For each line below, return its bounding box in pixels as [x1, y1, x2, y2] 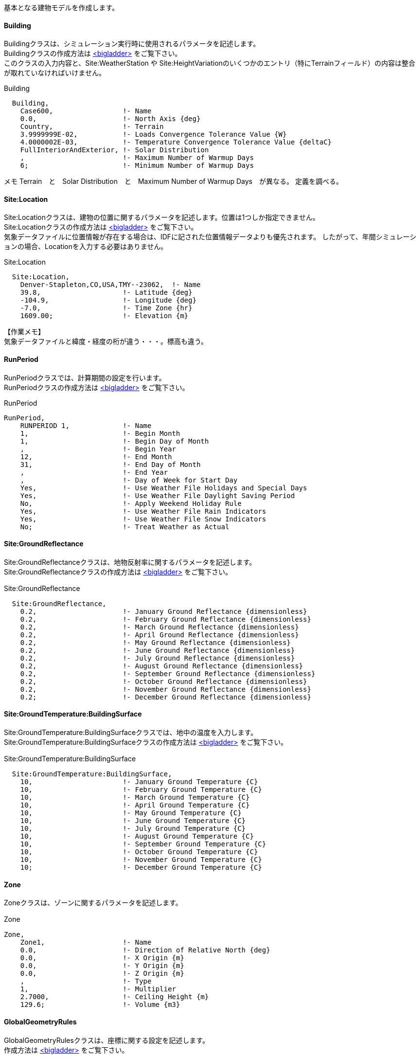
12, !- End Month [20, 452, 172, 461]
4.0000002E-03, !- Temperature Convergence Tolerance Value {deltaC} [20, 138, 332, 146]
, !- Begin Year [20, 445, 176, 453]
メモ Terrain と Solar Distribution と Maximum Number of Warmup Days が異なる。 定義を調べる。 [4, 177, 343, 186]
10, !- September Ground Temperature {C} [20, 840, 266, 848]
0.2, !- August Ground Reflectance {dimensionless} [20, 662, 303, 670]
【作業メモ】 [4, 327, 45, 336]
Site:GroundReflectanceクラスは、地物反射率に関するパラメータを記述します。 [4, 557, 256, 566]
